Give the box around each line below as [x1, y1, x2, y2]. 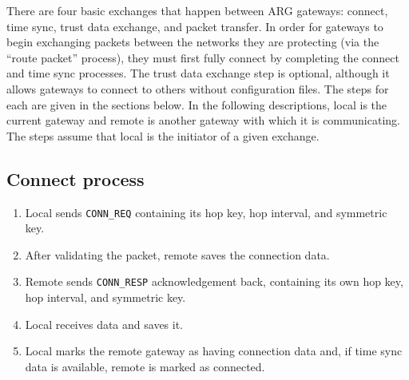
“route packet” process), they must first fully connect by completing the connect [6, 49, 399, 65]
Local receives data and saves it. [25, 315, 184, 332]
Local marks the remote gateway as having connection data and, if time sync [25, 342, 403, 359]
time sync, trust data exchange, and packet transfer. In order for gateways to [6, 18, 383, 34]
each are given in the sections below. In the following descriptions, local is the [6, 96, 387, 113]
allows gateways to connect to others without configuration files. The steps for [6, 80, 389, 97]
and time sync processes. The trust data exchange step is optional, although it [6, 65, 390, 81]
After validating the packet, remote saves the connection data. [25, 246, 330, 263]
